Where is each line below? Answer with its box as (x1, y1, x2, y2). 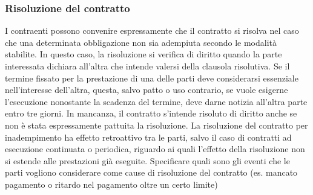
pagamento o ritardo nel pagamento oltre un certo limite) (5, 177, 218, 190)
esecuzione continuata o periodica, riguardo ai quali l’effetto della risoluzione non (5, 142, 305, 155)
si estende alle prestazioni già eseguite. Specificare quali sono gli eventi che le (5, 154, 290, 167)
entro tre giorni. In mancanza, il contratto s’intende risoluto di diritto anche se (5, 107, 297, 120)
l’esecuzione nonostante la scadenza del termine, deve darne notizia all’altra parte (5, 95, 308, 107)
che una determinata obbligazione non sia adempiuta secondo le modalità (5, 36, 277, 48)
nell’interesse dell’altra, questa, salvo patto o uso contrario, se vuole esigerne (5, 83, 288, 96)
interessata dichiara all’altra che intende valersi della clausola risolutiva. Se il (5, 60, 290, 72)
